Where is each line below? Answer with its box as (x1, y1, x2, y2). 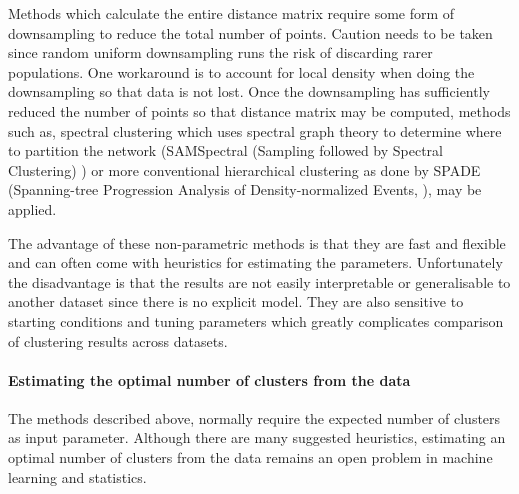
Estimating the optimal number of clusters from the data (8, 369, 411, 390)
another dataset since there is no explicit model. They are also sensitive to (8, 291, 464, 312)
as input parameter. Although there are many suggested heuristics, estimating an (8, 427, 506, 448)
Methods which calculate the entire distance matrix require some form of (8, 3, 455, 23)
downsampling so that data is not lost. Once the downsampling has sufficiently (8, 81, 490, 102)
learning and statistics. (8, 466, 147, 487)
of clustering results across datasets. (8, 330, 228, 351)
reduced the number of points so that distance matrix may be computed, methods (8, 100, 511, 121)
